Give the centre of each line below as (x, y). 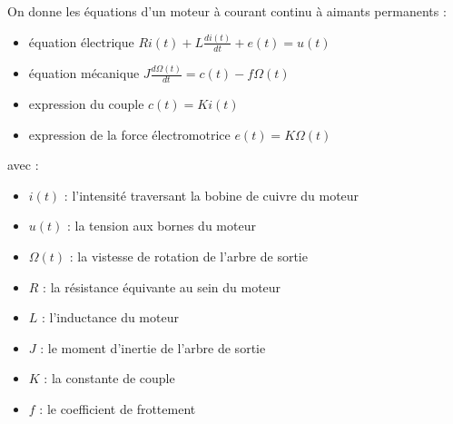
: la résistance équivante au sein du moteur (162, 286)
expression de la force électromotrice (129, 134)
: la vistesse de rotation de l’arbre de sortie (188, 256)
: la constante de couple (109, 378)
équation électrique (81, 41)
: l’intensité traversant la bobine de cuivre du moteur (212, 195)
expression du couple (86, 103)
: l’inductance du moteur (110, 317)
